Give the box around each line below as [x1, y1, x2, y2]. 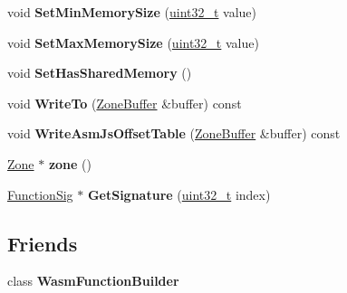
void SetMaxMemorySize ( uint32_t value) [7, 33, 259, 52]
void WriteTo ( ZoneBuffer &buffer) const [7, 93, 242, 112]
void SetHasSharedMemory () [7, 63, 192, 82]
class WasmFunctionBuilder [7, 271, 179, 290]
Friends [7, 229, 78, 257]
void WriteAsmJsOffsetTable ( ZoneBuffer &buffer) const [7, 124, 341, 143]
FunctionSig [7, 184, 73, 203]
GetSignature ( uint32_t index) [87, 184, 271, 203]
